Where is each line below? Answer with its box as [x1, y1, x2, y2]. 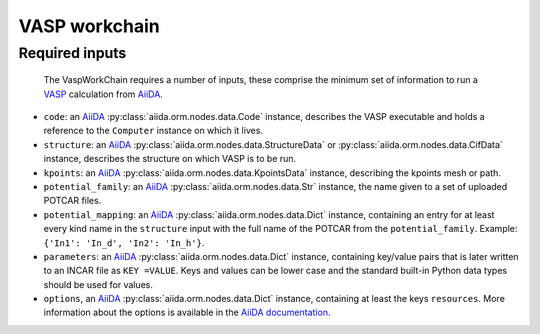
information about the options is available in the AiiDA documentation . [43, 306, 331, 319]
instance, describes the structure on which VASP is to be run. [43, 153, 297, 165]
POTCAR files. [43, 195, 102, 207]
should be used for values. [43, 278, 154, 290]
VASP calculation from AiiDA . [43, 88, 164, 100]
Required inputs [18, 44, 127, 62]
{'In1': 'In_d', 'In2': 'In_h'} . [43, 236, 205, 249]
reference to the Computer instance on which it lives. [43, 125, 264, 137]
